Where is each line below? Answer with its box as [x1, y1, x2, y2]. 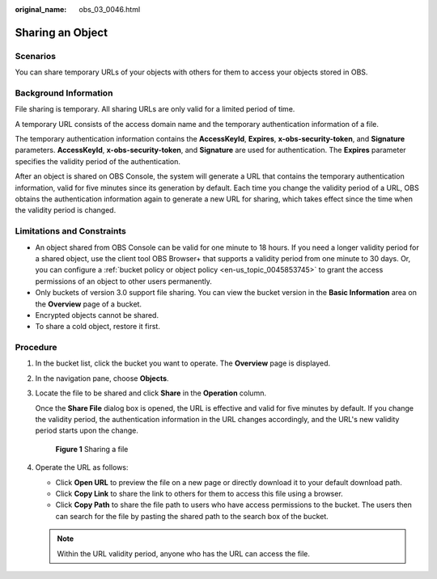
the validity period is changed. [15, 205, 117, 215]
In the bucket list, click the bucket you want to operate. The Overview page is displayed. [35, 358, 331, 368]
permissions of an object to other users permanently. [35, 276, 212, 286]
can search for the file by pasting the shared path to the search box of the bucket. [55, 511, 329, 521]
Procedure [15, 342, 57, 353]
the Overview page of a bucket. [35, 299, 142, 309]
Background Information [15, 87, 113, 99]
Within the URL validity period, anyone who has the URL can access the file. [57, 548, 311, 558]
